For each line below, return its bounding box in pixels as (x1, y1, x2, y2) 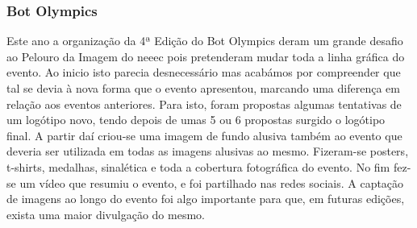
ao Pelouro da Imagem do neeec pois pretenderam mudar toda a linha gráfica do (6, 48, 405, 64)
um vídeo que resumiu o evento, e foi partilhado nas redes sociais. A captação (19, 174, 404, 191)
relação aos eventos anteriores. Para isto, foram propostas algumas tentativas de (6, 95, 402, 112)
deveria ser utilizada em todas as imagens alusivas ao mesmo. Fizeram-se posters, (6, 143, 409, 160)
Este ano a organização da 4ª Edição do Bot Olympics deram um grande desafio (6, 32, 403, 49)
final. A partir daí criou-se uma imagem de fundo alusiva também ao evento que (6, 126, 402, 143)
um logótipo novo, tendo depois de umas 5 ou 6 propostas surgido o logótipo (6, 111, 386, 128)
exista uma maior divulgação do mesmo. (6, 205, 205, 222)
